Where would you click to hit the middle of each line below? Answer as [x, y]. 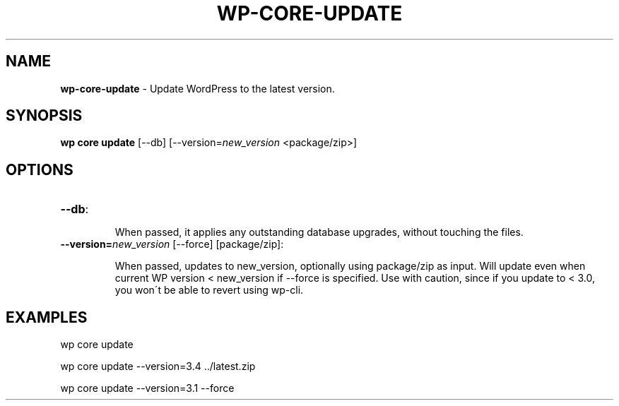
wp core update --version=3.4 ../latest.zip [158, 366]
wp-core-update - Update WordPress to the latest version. [198, 88]
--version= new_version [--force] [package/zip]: [172, 244]
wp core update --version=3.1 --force [147, 388]
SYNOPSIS [44, 116]
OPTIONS [40, 169]
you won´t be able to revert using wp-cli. [209, 290]
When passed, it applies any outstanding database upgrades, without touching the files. [319, 232]
